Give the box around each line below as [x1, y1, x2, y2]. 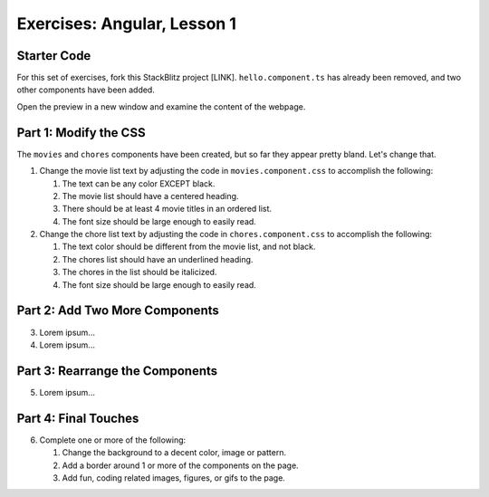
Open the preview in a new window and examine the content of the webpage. [16, 100, 306, 112]
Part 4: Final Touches [16, 410, 139, 425]
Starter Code [16, 48, 91, 63]
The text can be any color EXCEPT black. [62, 177, 216, 189]
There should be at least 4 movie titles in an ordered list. [62, 204, 272, 215]
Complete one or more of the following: [39, 435, 187, 445]
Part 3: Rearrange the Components [16, 363, 218, 378]
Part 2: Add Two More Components [16, 303, 219, 319]
